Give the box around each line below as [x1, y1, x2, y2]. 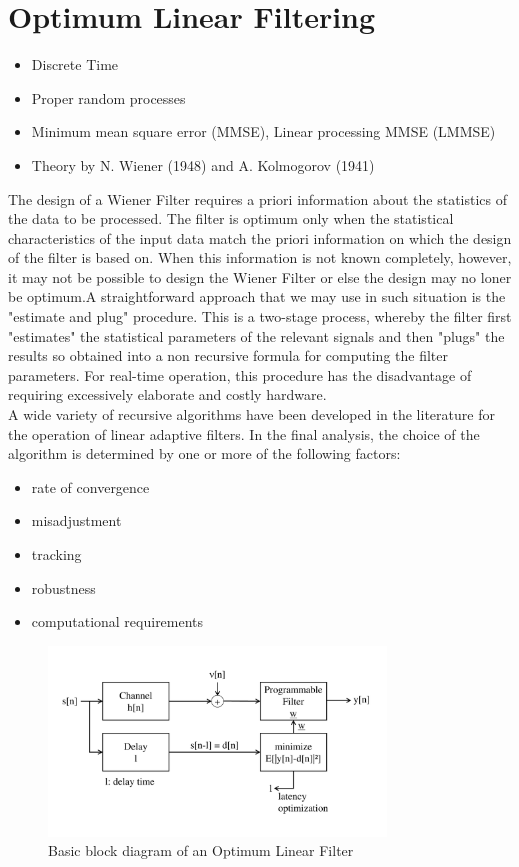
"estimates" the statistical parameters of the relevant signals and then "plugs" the [8, 325, 505, 346]
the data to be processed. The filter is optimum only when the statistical [8, 208, 454, 229]
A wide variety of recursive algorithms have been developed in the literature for [8, 404, 495, 425]
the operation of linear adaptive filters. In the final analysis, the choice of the [8, 423, 480, 444]
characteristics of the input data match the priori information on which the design [8, 227, 512, 248]
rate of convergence [31, 476, 150, 497]
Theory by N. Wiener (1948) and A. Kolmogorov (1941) [31, 154, 375, 175]
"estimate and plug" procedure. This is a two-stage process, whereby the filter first [8, 306, 512, 327]
